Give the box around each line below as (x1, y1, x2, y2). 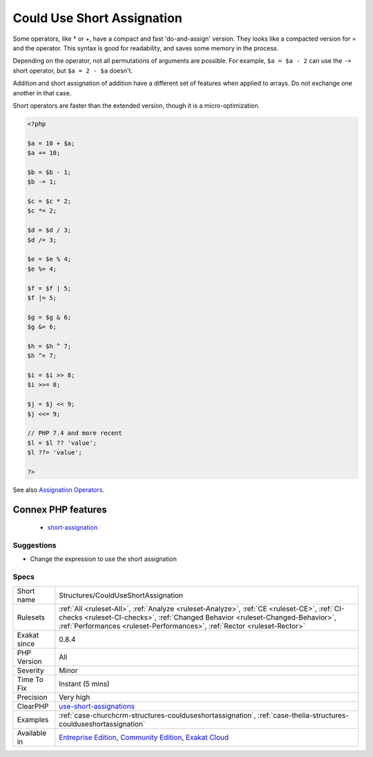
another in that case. (12, 88, 72, 97)
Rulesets (17, 612, 45, 622)
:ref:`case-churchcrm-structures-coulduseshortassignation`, (59, 710, 256, 720)
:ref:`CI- (318, 604, 345, 613)
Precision (17, 692, 48, 702)
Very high (59, 692, 90, 702)
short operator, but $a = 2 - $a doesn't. (12, 66, 133, 75)
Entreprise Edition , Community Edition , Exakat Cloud (59, 732, 229, 742)
